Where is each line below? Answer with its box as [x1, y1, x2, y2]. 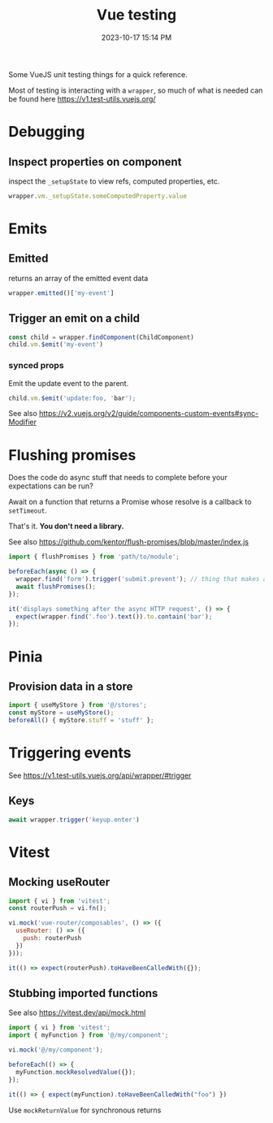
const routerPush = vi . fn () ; [8, 904, 107, 913]
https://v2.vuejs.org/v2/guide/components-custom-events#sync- [39, 409, 259, 418]
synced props [8, 360, 64, 371]
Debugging [8, 123, 85, 141]
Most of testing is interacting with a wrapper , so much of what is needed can [8, 85, 263, 95]
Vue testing [96, 6, 177, 24]
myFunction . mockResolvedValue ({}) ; [15, 1068, 136, 1076]
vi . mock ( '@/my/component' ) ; [8, 1046, 104, 1054]
